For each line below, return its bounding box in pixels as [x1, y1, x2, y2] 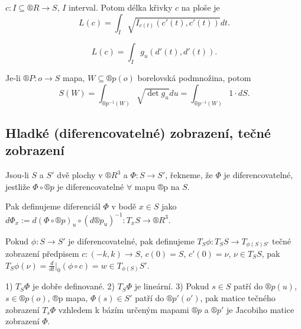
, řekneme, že [165, 169, 213, 181]
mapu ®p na [134, 180, 180, 192]
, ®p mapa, [47, 292, 88, 304]
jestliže [5, 180, 30, 192]
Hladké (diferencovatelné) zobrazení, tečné [5, 124, 271, 142]
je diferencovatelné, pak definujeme [68, 234, 195, 247]
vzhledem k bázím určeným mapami [58, 303, 189, 315]
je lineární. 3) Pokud [134, 280, 209, 292]
